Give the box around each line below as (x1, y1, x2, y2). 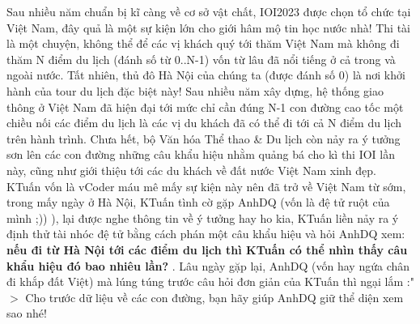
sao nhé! (6, 305, 47, 322)
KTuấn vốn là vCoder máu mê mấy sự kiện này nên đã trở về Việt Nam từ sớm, (6, 177, 406, 194)
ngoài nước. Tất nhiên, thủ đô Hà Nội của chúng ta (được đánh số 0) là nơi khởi (6, 66, 405, 83)
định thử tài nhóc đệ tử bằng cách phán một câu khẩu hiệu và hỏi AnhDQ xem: (6, 225, 405, 242)
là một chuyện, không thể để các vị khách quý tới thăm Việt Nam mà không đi (6, 35, 400, 52)
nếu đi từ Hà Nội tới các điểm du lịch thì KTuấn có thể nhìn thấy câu (6, 241, 408, 258)
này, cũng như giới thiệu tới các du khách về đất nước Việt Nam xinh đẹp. (6, 161, 376, 178)
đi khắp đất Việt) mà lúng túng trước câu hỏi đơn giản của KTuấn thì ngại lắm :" (6, 273, 414, 290)
